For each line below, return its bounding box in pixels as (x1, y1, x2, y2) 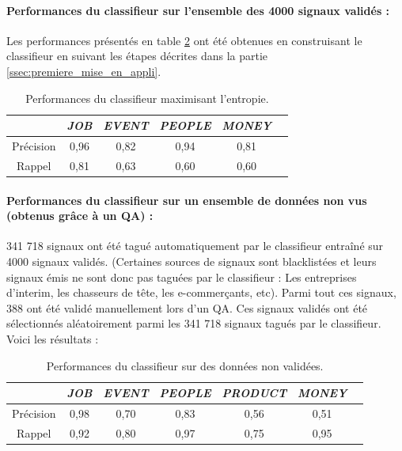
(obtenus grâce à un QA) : (6, 207, 154, 224)
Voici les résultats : (6, 330, 99, 347)
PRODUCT (222, 385, 287, 401)
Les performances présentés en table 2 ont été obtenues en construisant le (6, 32, 362, 48)
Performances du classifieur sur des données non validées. (46, 357, 324, 373)
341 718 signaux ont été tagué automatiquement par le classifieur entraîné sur (6, 237, 384, 254)
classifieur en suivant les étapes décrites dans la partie (6, 47, 268, 64)
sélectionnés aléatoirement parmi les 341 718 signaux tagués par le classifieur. (6, 315, 381, 332)
